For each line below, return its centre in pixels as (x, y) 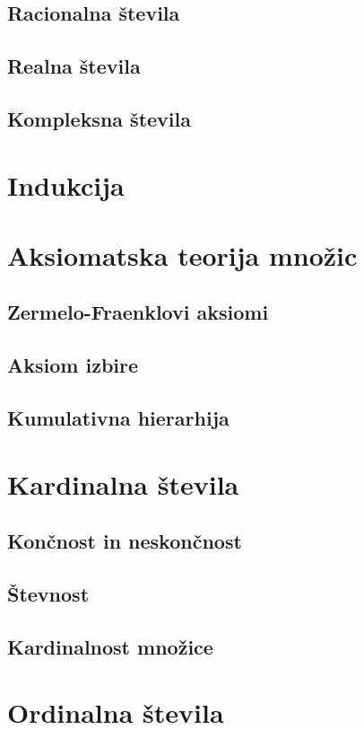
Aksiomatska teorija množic (182, 255)
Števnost (48, 593)
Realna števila (74, 66)
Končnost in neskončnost (125, 541)
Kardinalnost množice (110, 646)
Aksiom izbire (73, 365)
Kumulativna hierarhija (118, 418)
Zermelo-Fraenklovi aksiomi (138, 312)
